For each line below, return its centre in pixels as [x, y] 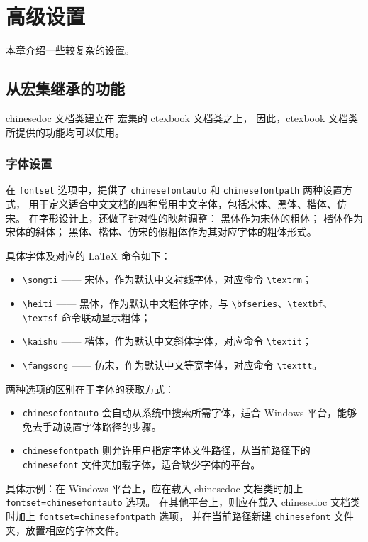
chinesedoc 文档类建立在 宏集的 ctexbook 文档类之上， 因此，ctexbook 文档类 [182, 117]
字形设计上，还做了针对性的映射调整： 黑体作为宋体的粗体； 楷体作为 [201, 217]
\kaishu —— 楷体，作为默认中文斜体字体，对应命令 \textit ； [167, 341]
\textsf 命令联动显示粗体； [87, 317]
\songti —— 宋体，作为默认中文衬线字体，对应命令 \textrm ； [167, 279]
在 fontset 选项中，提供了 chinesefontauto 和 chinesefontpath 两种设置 [174, 190]
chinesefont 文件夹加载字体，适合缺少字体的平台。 [141, 464]
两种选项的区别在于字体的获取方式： [90, 388]
